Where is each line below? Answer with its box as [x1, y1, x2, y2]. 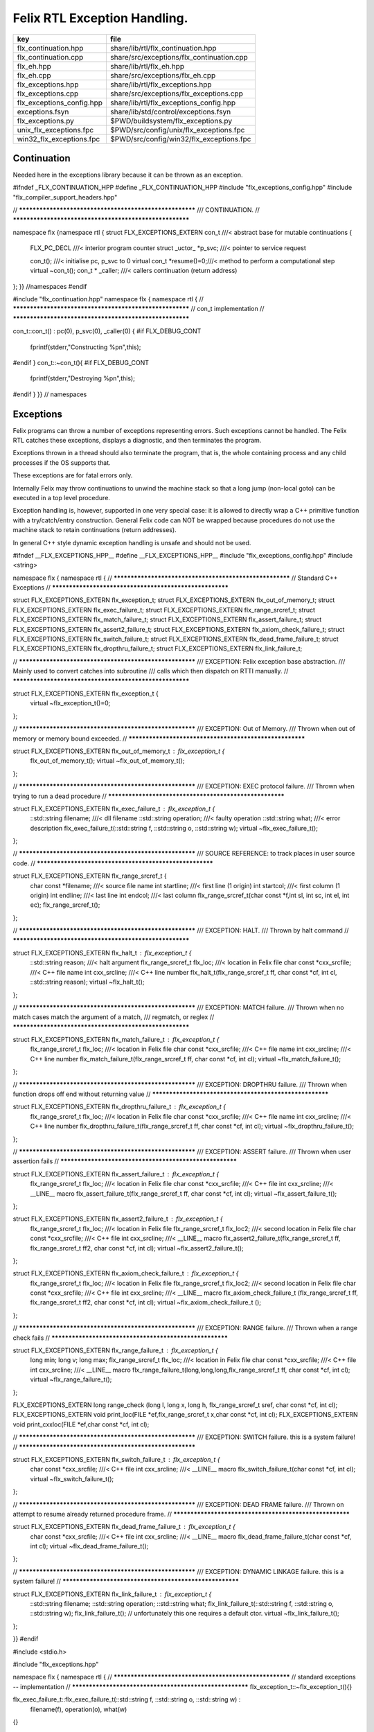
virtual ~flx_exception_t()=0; [30, 699, 111, 707]
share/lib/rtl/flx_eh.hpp [110, 61, 185, 71]
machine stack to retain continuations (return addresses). [12, 526, 177, 534]
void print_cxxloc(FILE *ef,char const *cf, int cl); [12, 1420, 150, 1429]
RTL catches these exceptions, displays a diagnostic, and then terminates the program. [12, 436, 262, 444]
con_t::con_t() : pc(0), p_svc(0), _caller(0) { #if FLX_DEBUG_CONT [12, 327, 202, 335]
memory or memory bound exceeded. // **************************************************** [12, 734, 305, 743]
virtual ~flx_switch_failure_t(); [30, 1474, 114, 1483]
